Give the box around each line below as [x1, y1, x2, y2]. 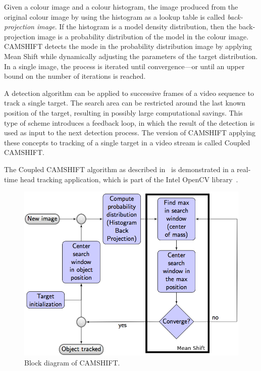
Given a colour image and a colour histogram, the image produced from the [4, 2, 238, 12]
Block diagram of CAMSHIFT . [24, 357, 120, 367]
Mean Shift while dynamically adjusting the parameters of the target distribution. [4, 50, 258, 61]
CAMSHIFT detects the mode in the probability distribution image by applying [4, 41, 252, 51]
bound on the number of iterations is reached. [4, 71, 146, 81]
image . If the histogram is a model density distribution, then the [36, 21, 237, 32]
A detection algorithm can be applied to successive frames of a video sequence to [4, 87, 254, 98]
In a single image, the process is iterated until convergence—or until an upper [4, 61, 245, 71]
